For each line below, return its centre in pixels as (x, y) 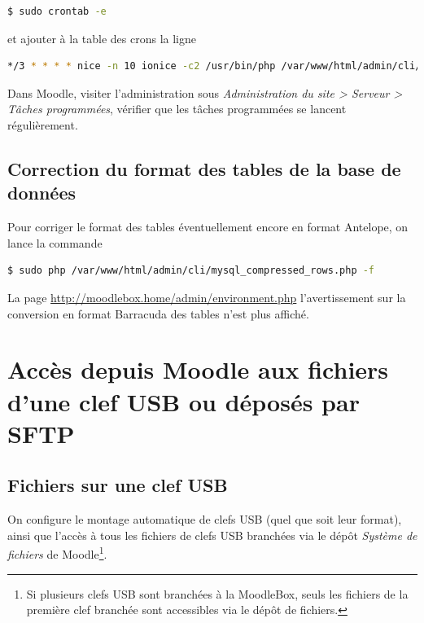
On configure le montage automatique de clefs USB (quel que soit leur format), (205, 519)
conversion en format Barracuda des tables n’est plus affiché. (158, 313)
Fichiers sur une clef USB (118, 485)
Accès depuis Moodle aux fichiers (198, 369)
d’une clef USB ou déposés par (184, 401)
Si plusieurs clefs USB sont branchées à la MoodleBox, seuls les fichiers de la (217, 593)
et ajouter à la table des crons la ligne (102, 38)
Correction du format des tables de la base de (204, 168)
